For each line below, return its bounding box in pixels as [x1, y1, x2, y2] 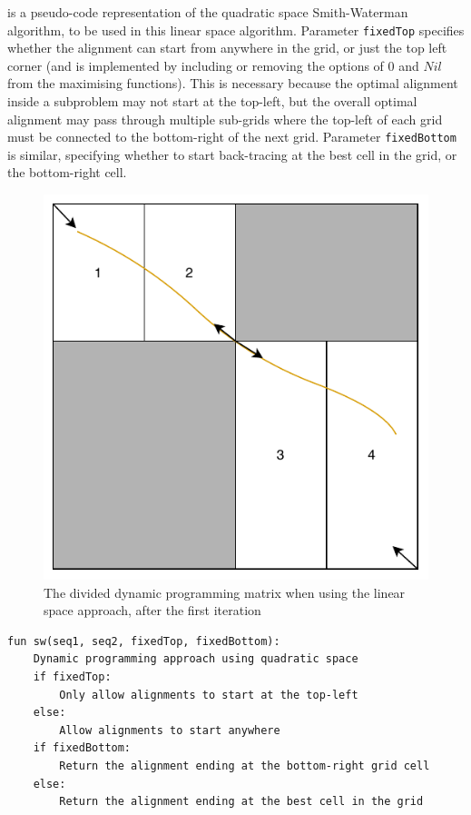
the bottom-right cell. [7, 163, 127, 182]
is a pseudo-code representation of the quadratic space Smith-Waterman [7, 3, 408, 21]
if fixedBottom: [33, 741, 132, 755]
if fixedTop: [33, 671, 112, 684]
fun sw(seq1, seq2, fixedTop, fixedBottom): [7, 634, 280, 648]
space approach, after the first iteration [44, 601, 261, 620]
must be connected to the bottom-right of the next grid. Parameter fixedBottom [7, 127, 456, 146]
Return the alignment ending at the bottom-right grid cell [59, 760, 430, 772]
